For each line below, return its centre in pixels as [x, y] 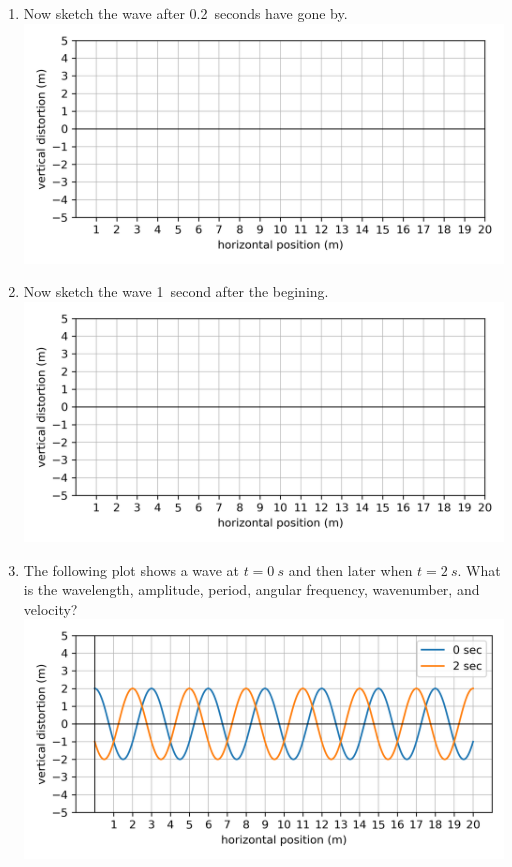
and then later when [350, 569]
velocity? [50, 608]
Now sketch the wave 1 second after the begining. [176, 291]
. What [479, 569]
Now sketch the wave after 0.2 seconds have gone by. [185, 13]
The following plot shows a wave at [131, 569]
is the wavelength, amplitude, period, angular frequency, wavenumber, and [251, 589]
